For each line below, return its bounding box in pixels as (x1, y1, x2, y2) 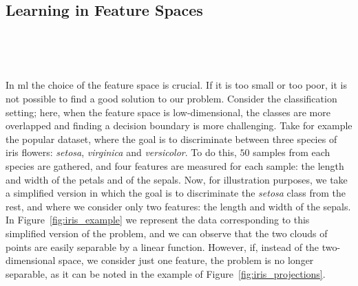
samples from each (253, 145, 330, 159)
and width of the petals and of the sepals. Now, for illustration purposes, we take (6, 172, 348, 186)
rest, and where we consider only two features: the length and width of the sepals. (6, 199, 351, 213)
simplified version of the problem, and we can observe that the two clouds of (6, 225, 328, 240)
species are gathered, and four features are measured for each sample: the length (6, 158, 344, 173)
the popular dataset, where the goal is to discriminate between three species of (6, 131, 337, 146)
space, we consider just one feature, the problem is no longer (59, 253, 314, 267)
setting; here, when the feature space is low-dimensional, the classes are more (6, 104, 330, 119)
